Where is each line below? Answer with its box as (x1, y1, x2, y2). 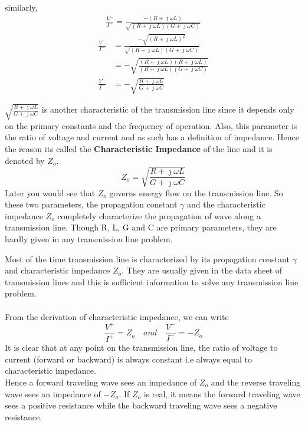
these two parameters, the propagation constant (5, 198, 178, 210)
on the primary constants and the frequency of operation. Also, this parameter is (5, 119, 297, 131)
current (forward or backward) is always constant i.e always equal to (5, 352, 252, 365)
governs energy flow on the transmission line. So (109, 186, 283, 199)
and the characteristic (186, 198, 265, 210)
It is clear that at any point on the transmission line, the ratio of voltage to (5, 341, 278, 354)
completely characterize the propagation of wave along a (57, 209, 261, 222)
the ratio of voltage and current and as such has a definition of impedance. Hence (5, 131, 299, 143)
